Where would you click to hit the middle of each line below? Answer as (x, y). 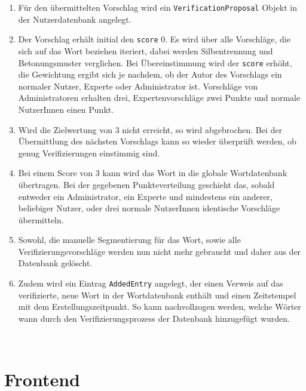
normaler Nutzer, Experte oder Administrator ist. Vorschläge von (138, 86)
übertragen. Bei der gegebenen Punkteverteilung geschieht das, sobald (146, 184)
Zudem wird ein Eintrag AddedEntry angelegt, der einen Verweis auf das (151, 283)
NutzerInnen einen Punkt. (66, 109)
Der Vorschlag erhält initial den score (88, 39)
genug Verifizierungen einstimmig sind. (89, 153)
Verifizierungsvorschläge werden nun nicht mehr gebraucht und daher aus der (160, 251)
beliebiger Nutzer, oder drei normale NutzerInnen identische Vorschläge (149, 208)
